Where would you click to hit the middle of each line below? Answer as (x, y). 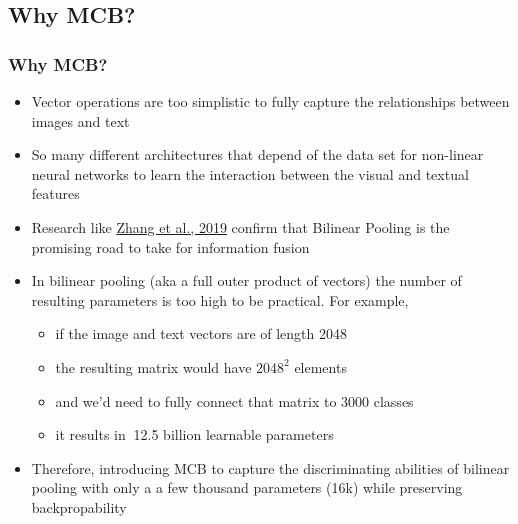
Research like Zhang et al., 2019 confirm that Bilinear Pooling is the (240, 226)
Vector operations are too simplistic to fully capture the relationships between (270, 101)
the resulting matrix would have (153, 366)
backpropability (79, 506)
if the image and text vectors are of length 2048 (201, 333)
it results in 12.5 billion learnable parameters (194, 434)
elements (320, 366)
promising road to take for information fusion (170, 246)
